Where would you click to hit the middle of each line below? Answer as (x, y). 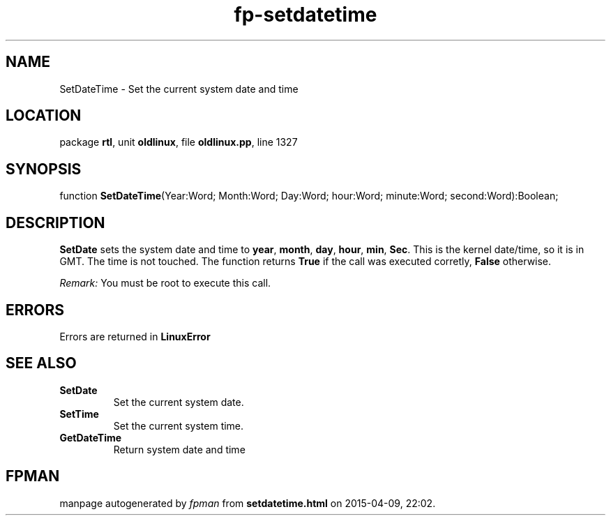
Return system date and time (179, 449)
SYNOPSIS (44, 169)
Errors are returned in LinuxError (135, 336)
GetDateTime (91, 437)
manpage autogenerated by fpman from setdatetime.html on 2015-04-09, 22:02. (248, 503)
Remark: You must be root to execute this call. (165, 283)
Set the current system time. (179, 425)
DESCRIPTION (55, 222)
